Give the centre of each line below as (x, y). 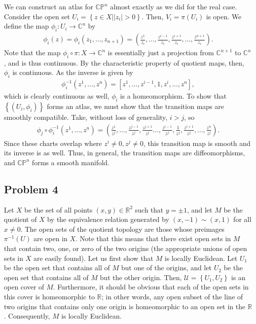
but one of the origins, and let (166, 268)
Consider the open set (37, 16)
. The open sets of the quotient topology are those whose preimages (123, 229)
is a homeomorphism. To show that (173, 96)
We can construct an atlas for (49, 6)
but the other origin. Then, (141, 277)
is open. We (224, 16)
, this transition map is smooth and (197, 143)
